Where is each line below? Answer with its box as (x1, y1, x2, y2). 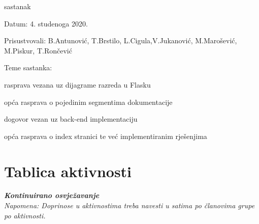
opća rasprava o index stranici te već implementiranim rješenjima (4, 130, 207, 141)
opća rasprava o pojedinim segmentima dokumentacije (4, 96, 173, 107)
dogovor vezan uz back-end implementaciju (4, 114, 138, 124)
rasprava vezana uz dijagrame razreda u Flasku (4, 79, 151, 90)
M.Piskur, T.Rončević (4, 45, 72, 55)
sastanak (4, 1, 31, 11)
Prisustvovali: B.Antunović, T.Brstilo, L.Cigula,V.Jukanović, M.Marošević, (4, 35, 237, 46)
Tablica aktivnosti (4, 160, 132, 181)
